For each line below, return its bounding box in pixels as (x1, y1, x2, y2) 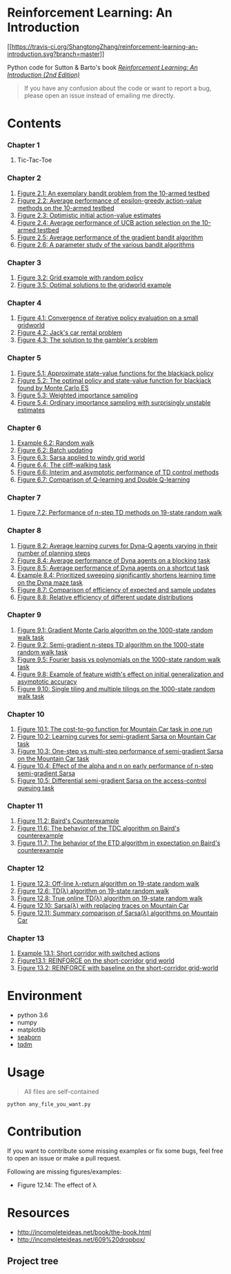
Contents (7, 116, 62, 131)
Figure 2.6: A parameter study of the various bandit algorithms (17, 240, 195, 248)
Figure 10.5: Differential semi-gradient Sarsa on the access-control (17, 776, 207, 785)
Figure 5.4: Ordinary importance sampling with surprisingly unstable (17, 398, 211, 406)
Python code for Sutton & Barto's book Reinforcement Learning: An (7, 63, 198, 71)
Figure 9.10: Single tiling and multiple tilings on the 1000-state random (17, 684, 216, 693)
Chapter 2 (7, 173, 41, 183)
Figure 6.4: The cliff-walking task (17, 460, 112, 468)
